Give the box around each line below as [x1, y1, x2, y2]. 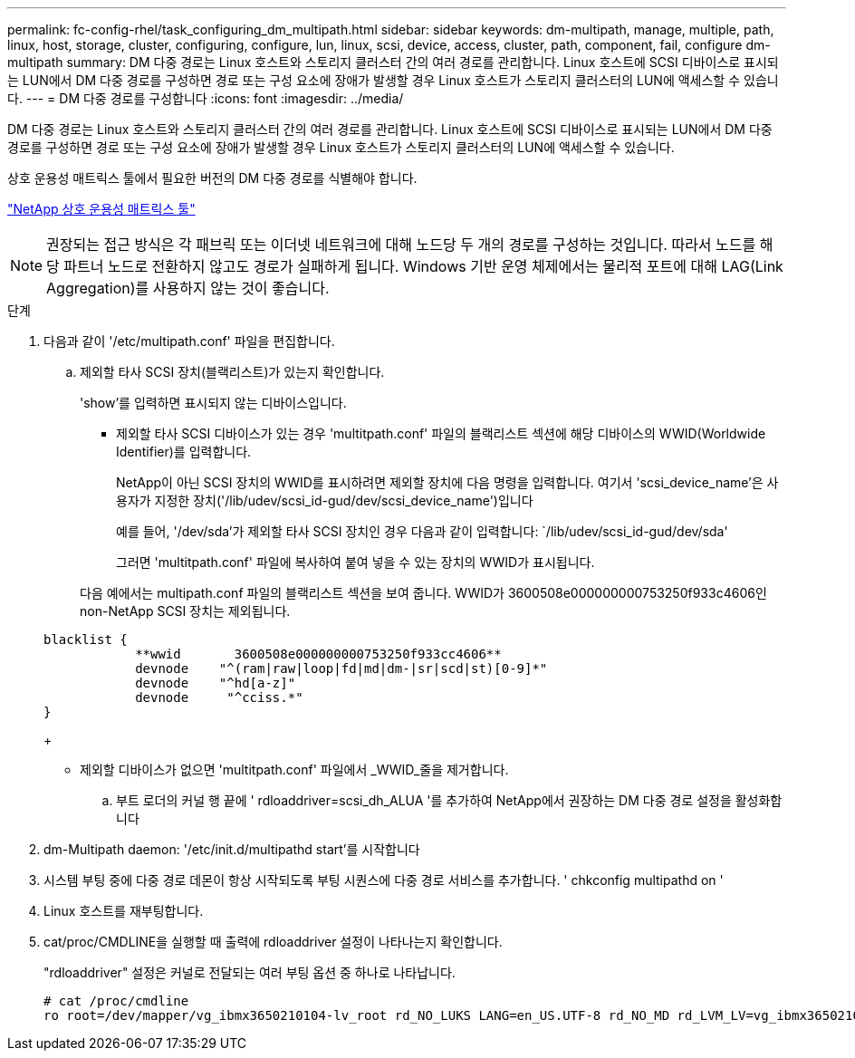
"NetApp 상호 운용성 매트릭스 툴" [7, 201, 196, 216]
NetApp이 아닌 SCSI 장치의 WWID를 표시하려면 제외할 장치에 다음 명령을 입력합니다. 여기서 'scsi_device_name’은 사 [116, 475, 779, 490]
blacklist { [43, 632, 128, 647]
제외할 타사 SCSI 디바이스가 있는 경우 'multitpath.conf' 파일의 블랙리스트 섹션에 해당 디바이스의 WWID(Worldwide [116, 426, 766, 441]
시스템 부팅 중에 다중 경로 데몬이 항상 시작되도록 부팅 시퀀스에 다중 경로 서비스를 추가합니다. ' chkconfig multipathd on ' [43, 872, 724, 888]
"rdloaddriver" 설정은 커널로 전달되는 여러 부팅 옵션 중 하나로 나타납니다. [43, 965, 456, 980]
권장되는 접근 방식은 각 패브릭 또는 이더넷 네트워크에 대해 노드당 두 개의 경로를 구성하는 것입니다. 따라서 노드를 [46, 236, 756, 254]
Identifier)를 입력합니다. [116, 444, 252, 459]
